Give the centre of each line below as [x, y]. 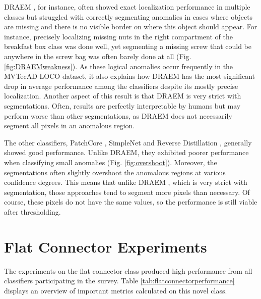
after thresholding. [32, 211]
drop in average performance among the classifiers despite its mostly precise [121, 86]
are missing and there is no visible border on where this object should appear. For [131, 27]
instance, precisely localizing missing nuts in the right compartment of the [118, 36]
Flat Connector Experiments [106, 246]
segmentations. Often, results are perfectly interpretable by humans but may [122, 105]
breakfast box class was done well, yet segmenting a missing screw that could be [128, 46]
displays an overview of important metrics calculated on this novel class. [116, 290]
